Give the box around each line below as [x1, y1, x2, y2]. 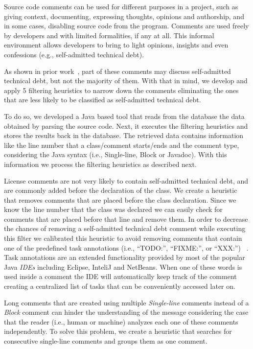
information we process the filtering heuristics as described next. [4, 159, 197, 169]
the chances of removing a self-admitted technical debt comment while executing [4, 223, 246, 233]
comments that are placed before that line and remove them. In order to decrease [4, 213, 248, 224]
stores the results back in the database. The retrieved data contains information [4, 130, 244, 140]
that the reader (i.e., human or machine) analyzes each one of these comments [4, 316, 238, 326]
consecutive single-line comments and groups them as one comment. [4, 336, 207, 346]
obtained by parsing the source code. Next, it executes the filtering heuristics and [4, 120, 248, 131]
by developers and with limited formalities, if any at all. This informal [4, 30, 214, 40]
